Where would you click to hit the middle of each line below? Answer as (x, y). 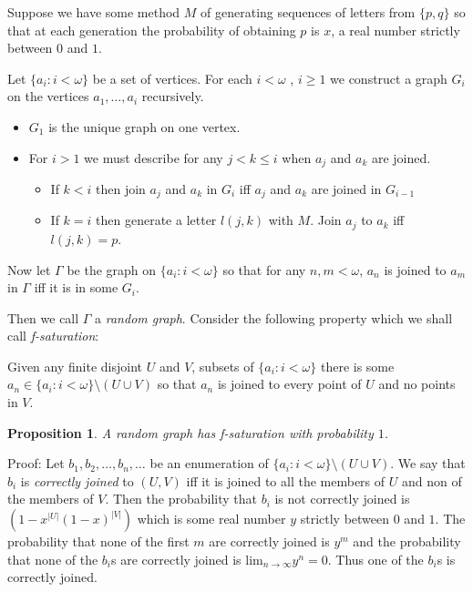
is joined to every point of (289, 384)
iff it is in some (76, 287)
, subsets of (223, 366)
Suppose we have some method (94, 12)
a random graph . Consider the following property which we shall (274, 317)
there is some (357, 366)
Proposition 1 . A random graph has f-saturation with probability (190, 432)
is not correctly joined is (342, 499)
